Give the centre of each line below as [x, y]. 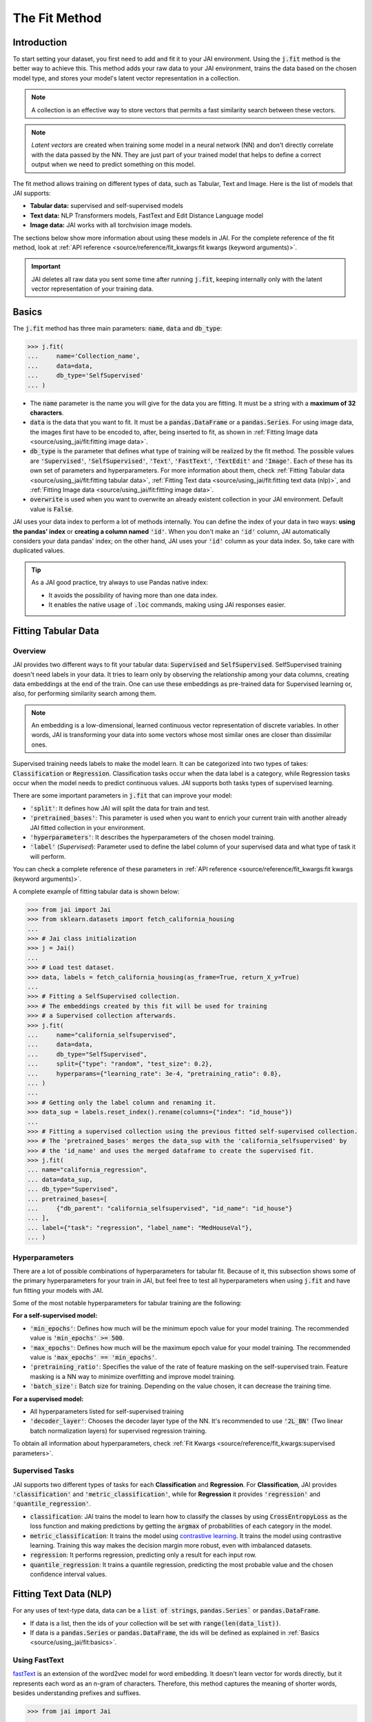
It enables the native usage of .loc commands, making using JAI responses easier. [167, 604]
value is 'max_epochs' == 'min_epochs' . [94, 1358]
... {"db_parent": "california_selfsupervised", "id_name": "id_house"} [160, 1208]
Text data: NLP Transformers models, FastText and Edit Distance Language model [147, 215]
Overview [29, 651]
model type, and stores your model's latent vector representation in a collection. [126, 78]
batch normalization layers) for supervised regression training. [118, 1431]
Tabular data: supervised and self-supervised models [107, 206]
